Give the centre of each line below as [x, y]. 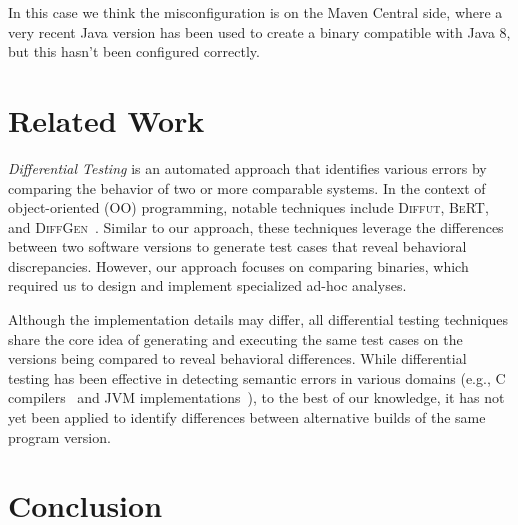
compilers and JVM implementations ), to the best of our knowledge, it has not [256, 397]
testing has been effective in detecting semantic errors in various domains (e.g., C [257, 377]
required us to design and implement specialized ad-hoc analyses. [207, 285]
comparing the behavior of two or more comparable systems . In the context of [247, 187]
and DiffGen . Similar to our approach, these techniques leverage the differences [256, 226]
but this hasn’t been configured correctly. [134, 51]
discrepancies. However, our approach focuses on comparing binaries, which [238, 265]
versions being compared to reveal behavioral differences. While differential [237, 358]
